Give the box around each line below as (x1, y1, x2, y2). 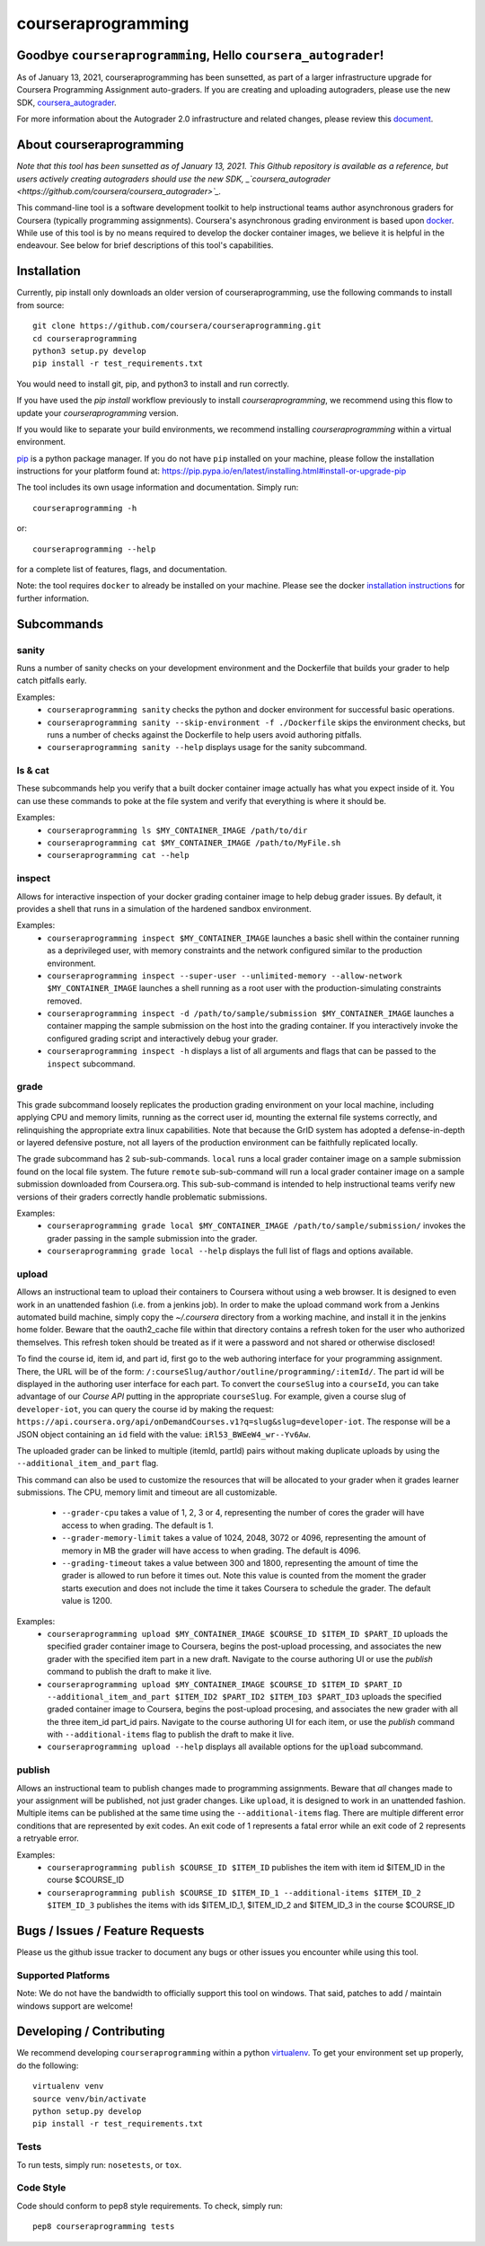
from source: (16, 299, 65, 310)
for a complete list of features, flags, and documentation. (16, 564, 228, 575)
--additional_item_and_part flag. (16, 1458, 159, 1469)
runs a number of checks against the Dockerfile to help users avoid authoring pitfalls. (47, 729, 363, 740)
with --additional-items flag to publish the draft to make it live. (47, 1729, 295, 1740)
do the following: (16, 2060, 79, 2071)
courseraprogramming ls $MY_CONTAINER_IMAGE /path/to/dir (47, 825, 308, 836)
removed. (47, 995, 83, 1006)
